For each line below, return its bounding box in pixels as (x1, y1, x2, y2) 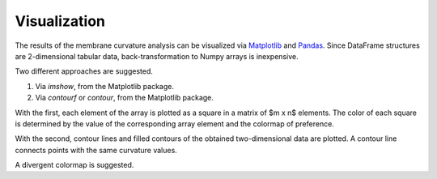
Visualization (15, 12, 105, 30)
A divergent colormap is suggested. (15, 160, 134, 170)
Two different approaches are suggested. (15, 66, 154, 76)
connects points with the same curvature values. (15, 145, 177, 155)
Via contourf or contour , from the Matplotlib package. (35, 93, 214, 103)
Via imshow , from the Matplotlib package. (35, 81, 174, 91)
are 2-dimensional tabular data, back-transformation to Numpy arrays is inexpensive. (15, 51, 299, 61)
